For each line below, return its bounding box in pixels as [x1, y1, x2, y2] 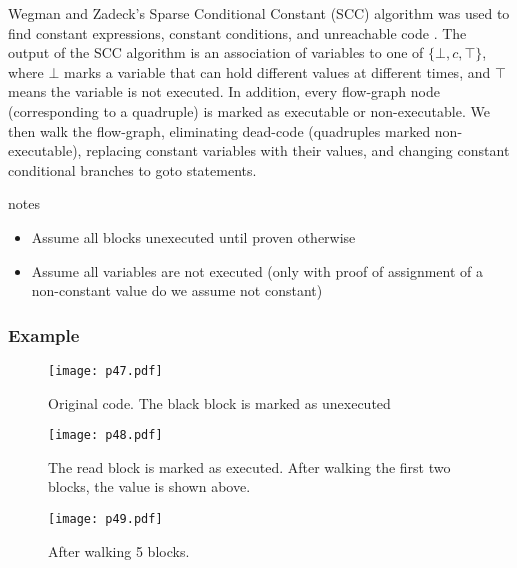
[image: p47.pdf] [48, 363, 163, 378]
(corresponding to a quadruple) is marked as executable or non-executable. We [8, 100, 490, 121]
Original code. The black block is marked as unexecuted [48, 392, 391, 413]
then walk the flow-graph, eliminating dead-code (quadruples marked [8, 120, 431, 141]
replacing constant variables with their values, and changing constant [86, 140, 510, 161]
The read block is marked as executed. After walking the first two [48, 456, 451, 477]
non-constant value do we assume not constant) [31, 280, 323, 301]
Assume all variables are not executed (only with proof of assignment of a [31, 260, 484, 281]
